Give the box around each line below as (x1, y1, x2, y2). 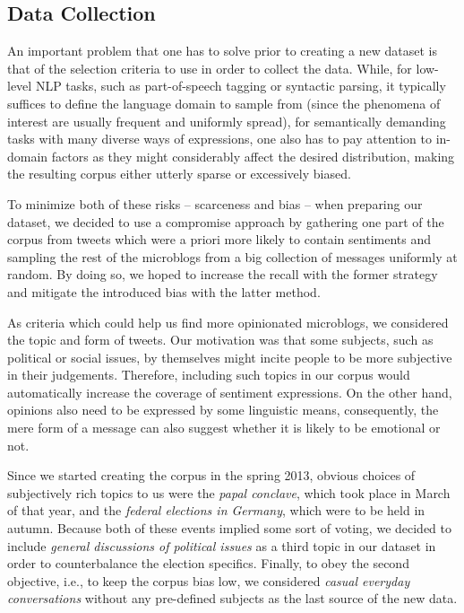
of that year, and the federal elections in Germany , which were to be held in (7, 501, 425, 520)
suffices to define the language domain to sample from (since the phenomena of (7, 93, 441, 112)
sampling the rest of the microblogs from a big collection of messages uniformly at (7, 247, 458, 266)
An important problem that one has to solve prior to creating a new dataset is (7, 41, 437, 60)
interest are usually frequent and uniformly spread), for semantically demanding (7, 111, 446, 130)
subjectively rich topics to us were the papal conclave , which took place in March (7, 483, 451, 502)
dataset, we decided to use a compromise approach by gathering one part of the (7, 212, 444, 231)
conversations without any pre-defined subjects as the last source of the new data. (7, 589, 458, 608)
